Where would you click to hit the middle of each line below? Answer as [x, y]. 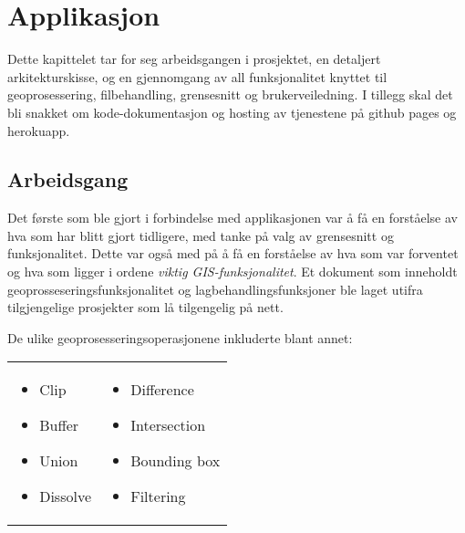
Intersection [168, 425]
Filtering [158, 496]
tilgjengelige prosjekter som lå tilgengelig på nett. [145, 307]
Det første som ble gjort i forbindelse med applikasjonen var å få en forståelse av [232, 218]
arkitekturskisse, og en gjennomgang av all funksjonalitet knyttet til [197, 76]
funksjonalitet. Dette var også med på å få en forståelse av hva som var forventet [233, 253]
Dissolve [66, 496]
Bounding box [176, 461]
